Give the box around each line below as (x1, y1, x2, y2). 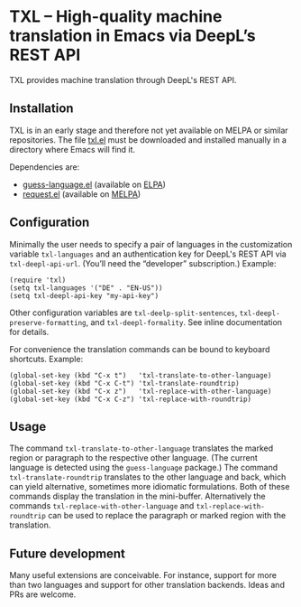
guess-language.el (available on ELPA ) (22, 179, 167, 190)
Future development (9, 546, 126, 561)
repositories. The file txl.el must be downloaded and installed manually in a (9, 134, 287, 145)
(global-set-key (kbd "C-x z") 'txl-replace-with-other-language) (9, 387, 272, 396)
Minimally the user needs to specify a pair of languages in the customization (9, 238, 293, 249)
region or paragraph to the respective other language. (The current (9, 453, 259, 463)
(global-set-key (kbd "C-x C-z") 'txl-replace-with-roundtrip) (9, 395, 252, 404)
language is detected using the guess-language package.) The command (9, 462, 278, 473)
